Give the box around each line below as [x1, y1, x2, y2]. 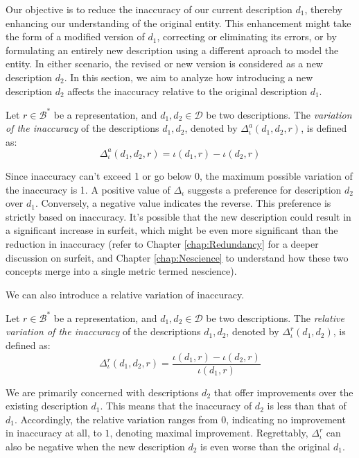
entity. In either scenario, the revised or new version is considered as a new [6, 56, 323, 71]
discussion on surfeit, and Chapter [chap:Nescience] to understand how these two [6, 250, 349, 264]
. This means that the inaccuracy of [100, 398, 252, 413]
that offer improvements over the [213, 384, 353, 399]
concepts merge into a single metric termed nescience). [6, 264, 237, 278]
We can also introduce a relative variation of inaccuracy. [6, 287, 245, 301]
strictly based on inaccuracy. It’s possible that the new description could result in [6, 209, 351, 223]
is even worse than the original [200, 439, 331, 453]
